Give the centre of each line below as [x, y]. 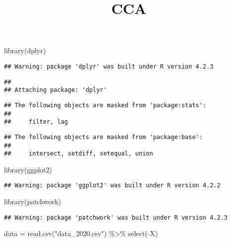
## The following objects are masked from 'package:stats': [105, 105]
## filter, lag [36, 122]
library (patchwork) [32, 202]
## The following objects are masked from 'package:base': [103, 137]
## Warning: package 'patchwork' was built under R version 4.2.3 [116, 217]
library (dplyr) [25, 50]
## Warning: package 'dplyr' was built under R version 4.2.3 [109, 66]
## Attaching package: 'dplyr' [56, 90]
